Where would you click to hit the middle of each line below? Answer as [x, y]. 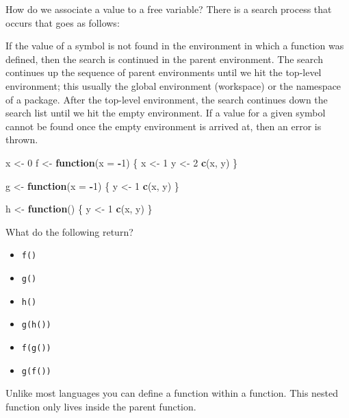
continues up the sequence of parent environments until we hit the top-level [164, 72]
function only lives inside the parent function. [101, 406]
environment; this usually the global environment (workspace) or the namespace [173, 85]
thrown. [22, 139]
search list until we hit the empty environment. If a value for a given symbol [166, 113]
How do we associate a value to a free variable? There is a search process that [169, 9]
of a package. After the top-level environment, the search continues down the [167, 99]
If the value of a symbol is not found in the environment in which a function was [175, 46]
